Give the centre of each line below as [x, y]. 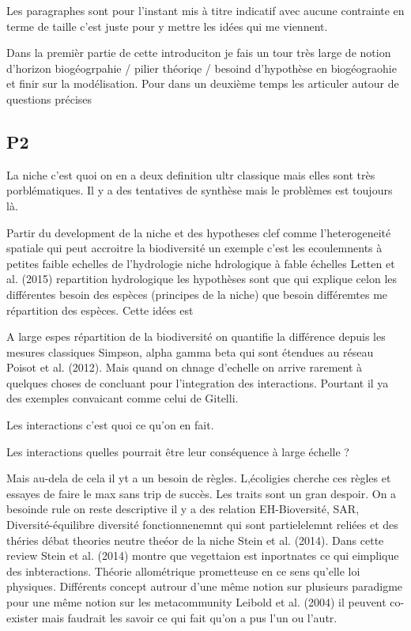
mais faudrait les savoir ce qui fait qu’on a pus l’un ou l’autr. [189, 617]
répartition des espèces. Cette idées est [100, 310]
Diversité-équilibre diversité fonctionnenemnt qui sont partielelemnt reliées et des [202, 525]
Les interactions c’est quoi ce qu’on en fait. [110, 425]
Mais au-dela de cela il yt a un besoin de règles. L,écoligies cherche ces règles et [199, 478]
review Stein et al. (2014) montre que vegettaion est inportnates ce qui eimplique [203, 555]
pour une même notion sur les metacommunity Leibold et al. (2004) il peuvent [196, 602]
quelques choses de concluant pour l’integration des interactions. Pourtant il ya [198, 382]
